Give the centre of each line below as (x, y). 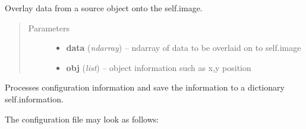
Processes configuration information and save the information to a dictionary (145, 87)
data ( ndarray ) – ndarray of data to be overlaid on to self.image (184, 48)
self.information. (34, 99)
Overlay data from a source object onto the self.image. (104, 8)
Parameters (49, 28)
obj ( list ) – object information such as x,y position (159, 67)
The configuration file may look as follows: (82, 119)
